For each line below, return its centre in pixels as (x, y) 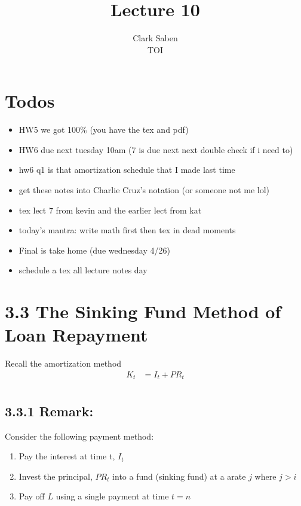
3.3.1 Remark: (49, 411)
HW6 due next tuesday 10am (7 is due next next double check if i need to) (156, 149)
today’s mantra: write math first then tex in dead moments (127, 230)
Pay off (32, 496)
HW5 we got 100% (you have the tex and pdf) (104, 129)
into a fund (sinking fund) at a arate (179, 476)
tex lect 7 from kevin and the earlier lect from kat (110, 210)
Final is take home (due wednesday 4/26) (94, 250)
